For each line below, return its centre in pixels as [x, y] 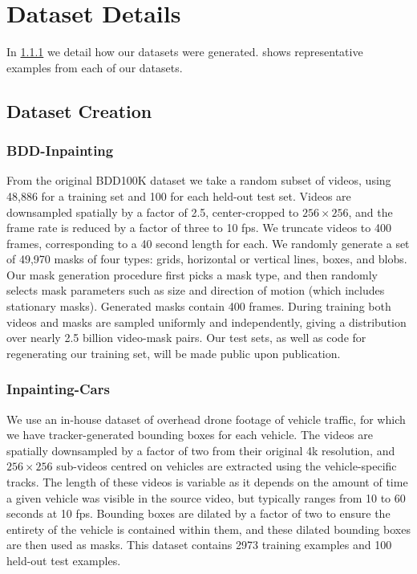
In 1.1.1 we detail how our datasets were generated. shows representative [185, 52]
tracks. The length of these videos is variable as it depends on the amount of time [207, 482]
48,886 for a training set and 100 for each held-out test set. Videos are [179, 195]
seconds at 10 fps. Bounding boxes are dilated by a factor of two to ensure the [198, 513]
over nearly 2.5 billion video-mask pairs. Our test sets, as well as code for [186, 338]
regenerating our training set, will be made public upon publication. [174, 353]
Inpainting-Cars [58, 389]
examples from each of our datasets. [95, 67]
